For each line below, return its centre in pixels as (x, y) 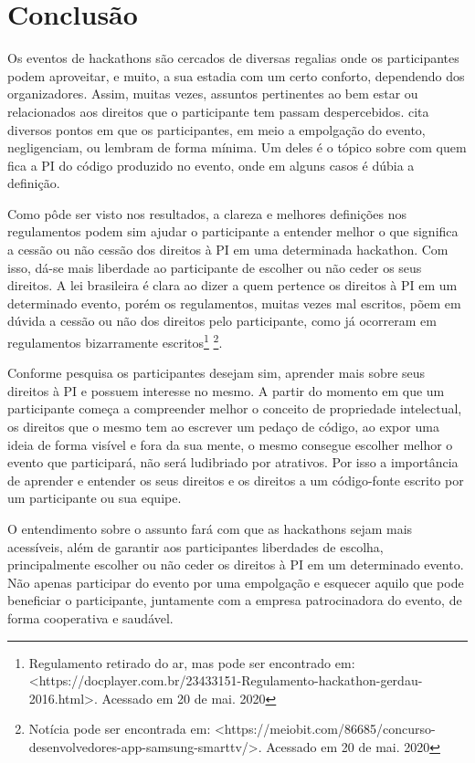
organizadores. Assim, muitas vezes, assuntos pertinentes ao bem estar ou (213, 94)
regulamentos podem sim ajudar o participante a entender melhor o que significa (233, 231)
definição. (34, 183)
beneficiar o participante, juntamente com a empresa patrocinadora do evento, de (235, 600)
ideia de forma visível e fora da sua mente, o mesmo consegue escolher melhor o (230, 444)
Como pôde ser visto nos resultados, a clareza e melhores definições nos (207, 213)
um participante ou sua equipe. (95, 498)
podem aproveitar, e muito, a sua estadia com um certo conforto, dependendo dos (236, 75)
